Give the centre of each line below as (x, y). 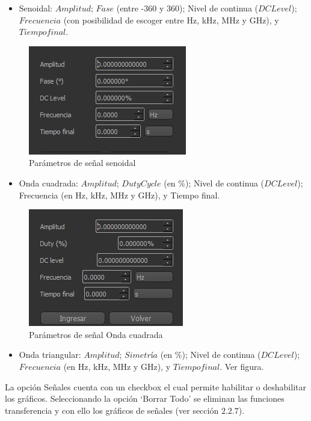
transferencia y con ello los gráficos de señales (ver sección (112, 410)
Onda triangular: (50, 355)
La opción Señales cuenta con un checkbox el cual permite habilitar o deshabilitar (155, 386)
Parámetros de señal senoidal (82, 163)
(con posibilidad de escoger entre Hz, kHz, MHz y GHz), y (171, 20)
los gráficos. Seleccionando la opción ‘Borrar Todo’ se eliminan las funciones (145, 398)
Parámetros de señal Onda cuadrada (96, 334)
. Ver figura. (242, 366)
